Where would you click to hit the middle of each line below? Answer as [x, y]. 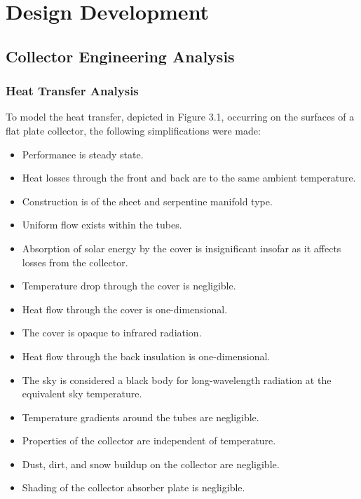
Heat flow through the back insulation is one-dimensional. [146, 356]
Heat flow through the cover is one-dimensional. [125, 309]
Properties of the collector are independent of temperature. [149, 440]
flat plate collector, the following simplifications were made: [133, 130]
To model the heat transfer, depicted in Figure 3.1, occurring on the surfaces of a [180, 117]
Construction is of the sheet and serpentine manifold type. [147, 201]
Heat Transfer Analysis [72, 91]
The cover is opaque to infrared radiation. [112, 333]
